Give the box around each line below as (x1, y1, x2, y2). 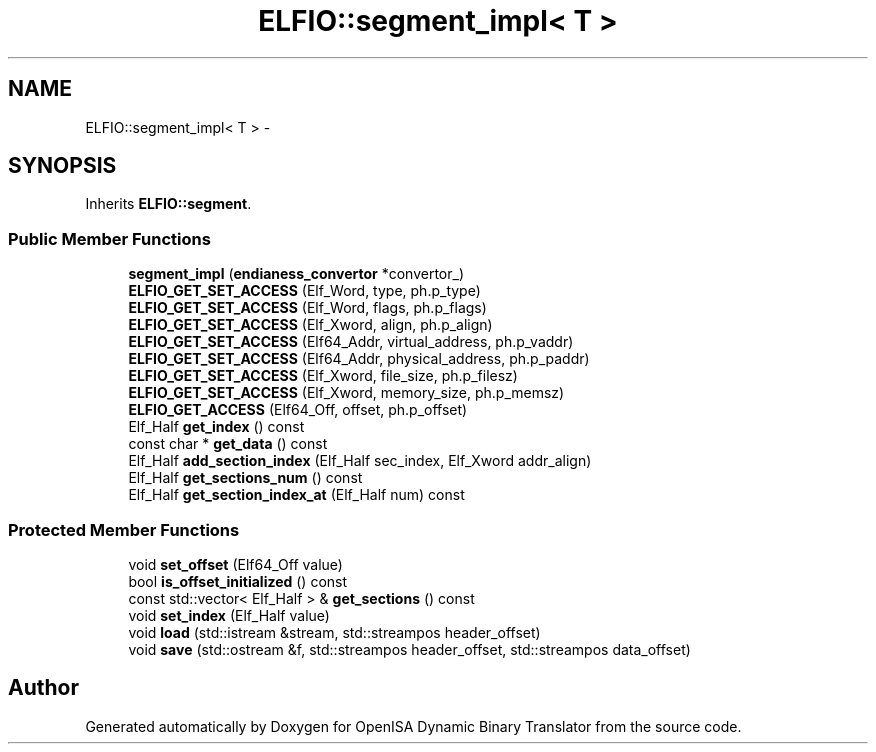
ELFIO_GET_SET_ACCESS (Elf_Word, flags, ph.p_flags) (128, 299, 487, 317)
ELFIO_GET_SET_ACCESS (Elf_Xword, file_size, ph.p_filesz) (128, 367, 518, 385)
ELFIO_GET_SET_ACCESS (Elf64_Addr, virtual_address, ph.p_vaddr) (128, 333, 574, 351)
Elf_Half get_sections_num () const (128, 469, 363, 487)
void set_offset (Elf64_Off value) (128, 555, 343, 573)
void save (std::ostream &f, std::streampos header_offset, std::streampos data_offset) (128, 640, 691, 658)
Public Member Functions (8, 228, 211, 249)
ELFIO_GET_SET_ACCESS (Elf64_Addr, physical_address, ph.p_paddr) (128, 350, 590, 368)
